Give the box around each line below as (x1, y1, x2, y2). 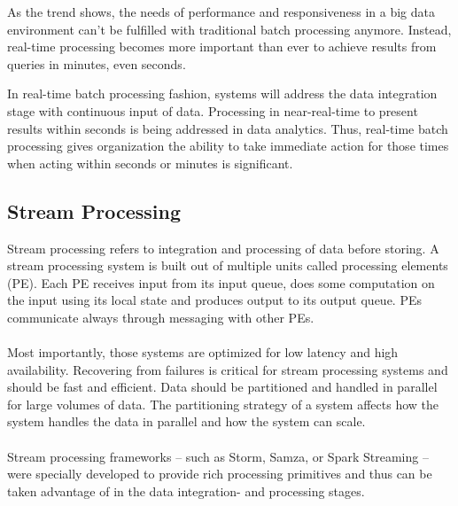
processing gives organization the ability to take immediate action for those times (7, 136, 449, 155)
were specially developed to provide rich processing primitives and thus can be (7, 464, 432, 483)
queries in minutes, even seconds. (7, 54, 186, 73)
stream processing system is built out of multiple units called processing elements (7, 256, 448, 275)
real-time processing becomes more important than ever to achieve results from (7, 37, 437, 56)
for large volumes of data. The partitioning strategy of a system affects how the (7, 394, 439, 413)
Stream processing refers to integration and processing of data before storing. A (7, 238, 439, 257)
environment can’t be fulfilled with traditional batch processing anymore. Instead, (7, 19, 452, 38)
